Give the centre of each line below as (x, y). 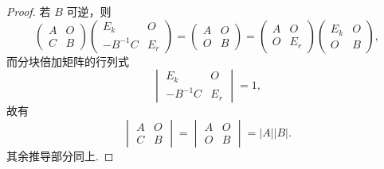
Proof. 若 (29, 11)
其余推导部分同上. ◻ (60, 155)
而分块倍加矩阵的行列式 (68, 61)
